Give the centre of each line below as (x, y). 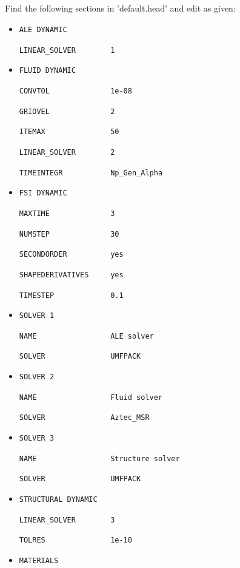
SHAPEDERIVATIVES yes (71, 275)
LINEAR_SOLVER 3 (67, 520)
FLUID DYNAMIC (47, 71)
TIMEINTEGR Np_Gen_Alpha (91, 173)
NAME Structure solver (99, 458)
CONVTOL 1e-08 (75, 91)
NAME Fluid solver (91, 397)
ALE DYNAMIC (43, 29)
